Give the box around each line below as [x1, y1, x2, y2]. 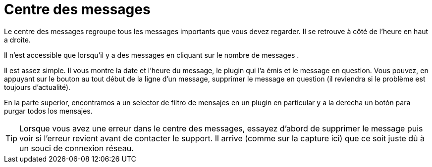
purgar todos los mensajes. [4, 106, 93, 115]
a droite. [4, 35, 31, 44]
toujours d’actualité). [4, 83, 71, 91]
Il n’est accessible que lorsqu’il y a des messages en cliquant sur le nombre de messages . [4, 50, 299, 59]
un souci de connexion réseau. [19, 143, 134, 153]
